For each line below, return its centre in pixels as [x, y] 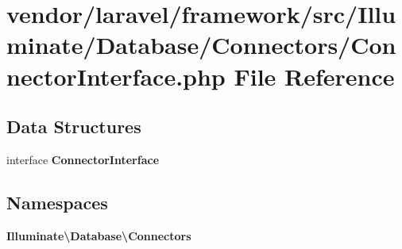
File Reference [314, 76]
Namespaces [57, 202]
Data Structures [74, 126]
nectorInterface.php [116, 76]
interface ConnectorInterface [83, 159]
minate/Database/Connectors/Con [201, 45]
